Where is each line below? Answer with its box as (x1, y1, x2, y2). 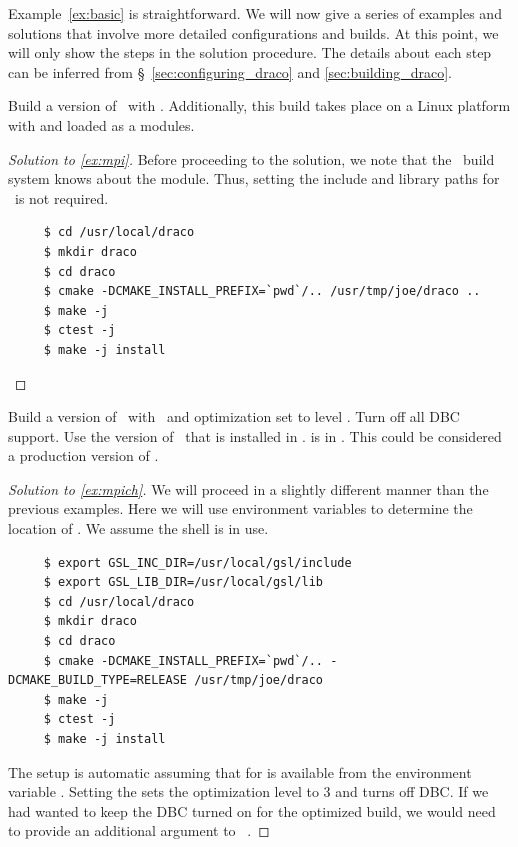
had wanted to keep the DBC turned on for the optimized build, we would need (8, 800, 496, 821)
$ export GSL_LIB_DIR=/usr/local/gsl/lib (43, 575, 323, 590)
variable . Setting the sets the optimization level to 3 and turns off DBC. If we (8, 781, 489, 802)
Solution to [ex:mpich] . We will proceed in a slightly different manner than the (8, 478, 489, 499)
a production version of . (8, 445, 159, 466)
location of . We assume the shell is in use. (8, 518, 269, 539)
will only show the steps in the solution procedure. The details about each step (8, 42, 492, 63)
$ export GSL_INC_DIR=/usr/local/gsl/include (43, 555, 352, 570)
